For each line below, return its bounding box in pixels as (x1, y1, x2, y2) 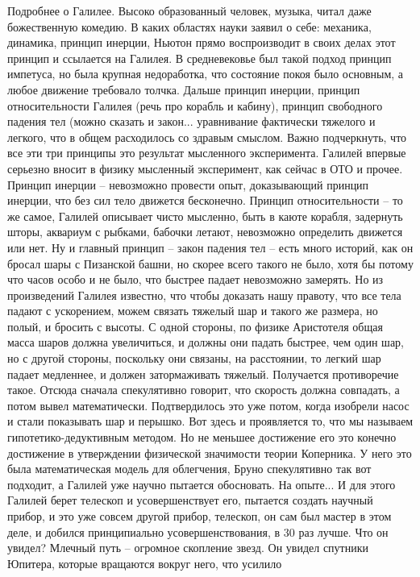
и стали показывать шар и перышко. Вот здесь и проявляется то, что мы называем (7, 413, 414, 430)
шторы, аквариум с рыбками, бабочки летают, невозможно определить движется (7, 223, 403, 240)
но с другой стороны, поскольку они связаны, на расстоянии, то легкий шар (7, 350, 381, 367)
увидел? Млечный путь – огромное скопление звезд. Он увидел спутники (7, 539, 368, 556)
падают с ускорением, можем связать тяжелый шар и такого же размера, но (7, 302, 378, 319)
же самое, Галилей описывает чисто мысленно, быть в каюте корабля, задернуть (7, 207, 403, 224)
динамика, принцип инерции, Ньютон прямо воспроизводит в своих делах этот (7, 34, 396, 51)
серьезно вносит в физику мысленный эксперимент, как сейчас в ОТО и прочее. (7, 160, 403, 176)
